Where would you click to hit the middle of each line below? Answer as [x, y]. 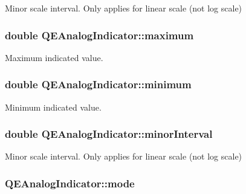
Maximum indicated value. [54, 57]
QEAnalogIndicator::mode [70, 183]
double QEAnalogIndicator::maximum [99, 35]
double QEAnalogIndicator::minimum [98, 84]
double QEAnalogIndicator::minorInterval [109, 134]
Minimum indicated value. [53, 107]
